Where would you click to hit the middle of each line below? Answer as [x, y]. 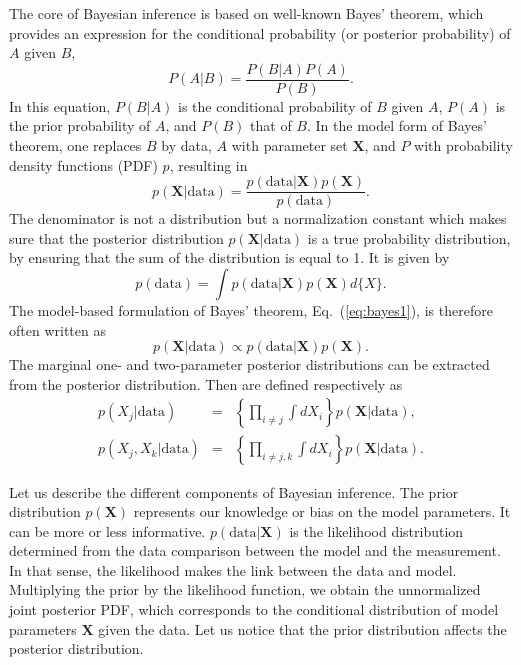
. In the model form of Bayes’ [397, 125]
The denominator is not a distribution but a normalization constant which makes [258, 218]
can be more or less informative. [107, 530]
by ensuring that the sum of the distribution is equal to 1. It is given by [229, 257]
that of [271, 125]
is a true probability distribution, [409, 237]
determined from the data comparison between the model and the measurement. [255, 550]
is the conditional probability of [275, 105]
